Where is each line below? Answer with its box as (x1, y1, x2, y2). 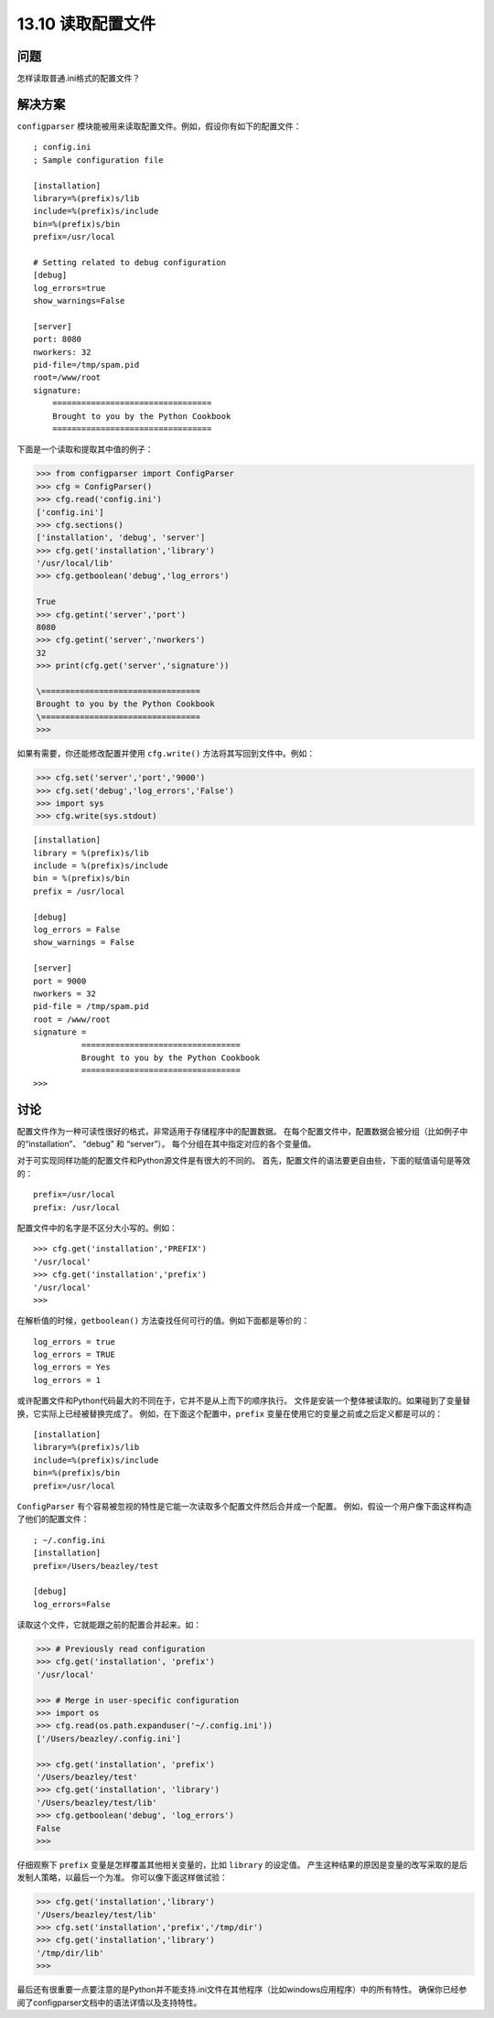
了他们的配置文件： (16, 1514, 90, 1525)
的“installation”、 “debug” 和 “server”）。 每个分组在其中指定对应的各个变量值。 (16, 1138, 317, 1149)
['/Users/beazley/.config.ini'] (36, 1734, 182, 1744)
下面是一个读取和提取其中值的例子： (16, 444, 154, 455)
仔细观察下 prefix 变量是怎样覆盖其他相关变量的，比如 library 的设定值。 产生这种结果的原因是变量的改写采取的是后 (16, 1859, 468, 1870)
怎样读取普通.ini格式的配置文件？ (16, 73, 141, 84)
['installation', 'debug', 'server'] (36, 532, 206, 543)
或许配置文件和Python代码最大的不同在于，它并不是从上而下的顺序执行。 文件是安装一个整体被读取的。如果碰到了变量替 (16, 1395, 471, 1406)
